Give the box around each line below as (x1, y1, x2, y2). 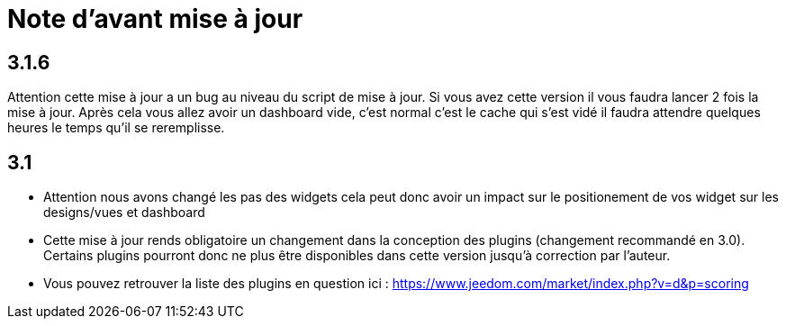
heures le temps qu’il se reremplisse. (7, 120, 225, 136)
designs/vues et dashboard (43, 204, 205, 221)
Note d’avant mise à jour (7, 4, 303, 34)
